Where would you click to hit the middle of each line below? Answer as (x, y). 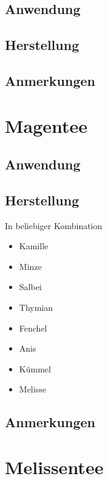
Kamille (34, 246)
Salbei (30, 287)
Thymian (36, 307)
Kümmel (35, 368)
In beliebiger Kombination (54, 225)
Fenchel (33, 328)
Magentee (46, 125)
